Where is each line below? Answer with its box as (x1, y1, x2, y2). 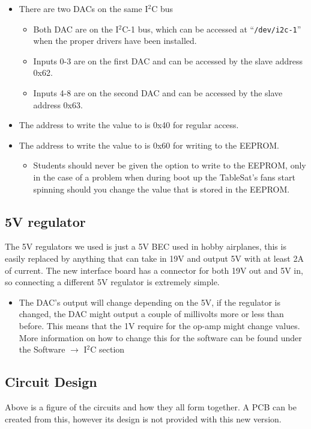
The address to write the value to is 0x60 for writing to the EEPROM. (19, 138, 280, 151)
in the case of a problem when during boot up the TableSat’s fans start (33, 171, 295, 183)
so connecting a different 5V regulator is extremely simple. (5, 276, 220, 288)
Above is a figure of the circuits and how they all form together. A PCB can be (5, 400, 297, 413)
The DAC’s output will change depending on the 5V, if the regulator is (19, 295, 281, 308)
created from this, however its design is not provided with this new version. (5, 412, 282, 425)
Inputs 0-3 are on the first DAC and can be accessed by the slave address (33, 54, 303, 67)
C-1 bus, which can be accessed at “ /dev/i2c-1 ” (122, 22, 301, 35)
